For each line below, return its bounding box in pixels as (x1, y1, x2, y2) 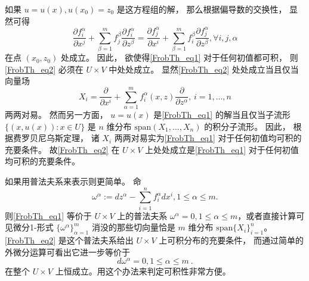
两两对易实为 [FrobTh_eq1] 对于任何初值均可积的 (114, 132, 302, 144)
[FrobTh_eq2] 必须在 (5, 63, 84, 75)
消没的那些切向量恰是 (91, 221, 175, 233)
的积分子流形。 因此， (204, 120, 291, 132)
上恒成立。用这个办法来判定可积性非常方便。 (55, 265, 231, 277)
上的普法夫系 (117, 209, 168, 221)
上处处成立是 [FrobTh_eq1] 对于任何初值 (145, 143, 299, 155)
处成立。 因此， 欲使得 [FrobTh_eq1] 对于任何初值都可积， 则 (60, 51, 298, 64)
